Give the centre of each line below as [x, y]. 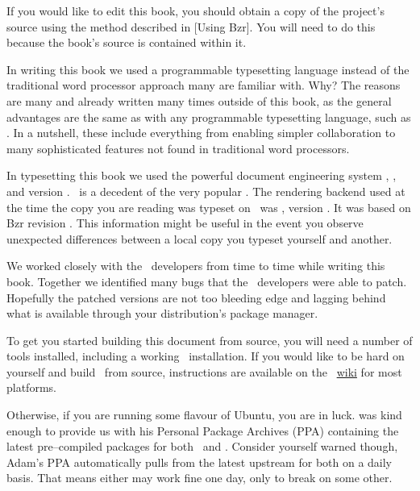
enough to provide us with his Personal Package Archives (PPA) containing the [203, 430]
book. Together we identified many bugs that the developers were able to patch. [207, 281]
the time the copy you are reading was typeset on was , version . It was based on [209, 207]
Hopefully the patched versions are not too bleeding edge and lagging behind [196, 297]
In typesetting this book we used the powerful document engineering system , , [202, 175]
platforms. [31, 387]
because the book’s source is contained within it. [127, 42]
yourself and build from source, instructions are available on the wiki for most [204, 371]
